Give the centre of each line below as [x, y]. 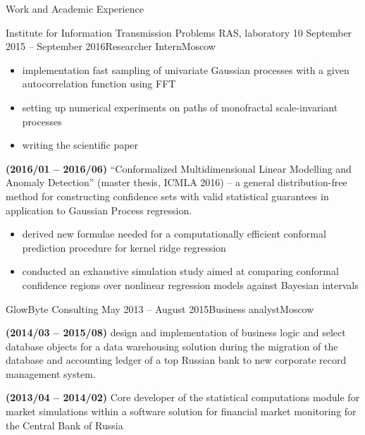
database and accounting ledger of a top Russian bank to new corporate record [176, 360]
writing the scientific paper [80, 145]
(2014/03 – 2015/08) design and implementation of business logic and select [176, 332]
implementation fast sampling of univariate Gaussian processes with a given [186, 69]
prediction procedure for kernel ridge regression [124, 247]
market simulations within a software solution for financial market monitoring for [181, 411]
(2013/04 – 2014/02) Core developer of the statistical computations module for [183, 397]
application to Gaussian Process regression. [99, 210]
